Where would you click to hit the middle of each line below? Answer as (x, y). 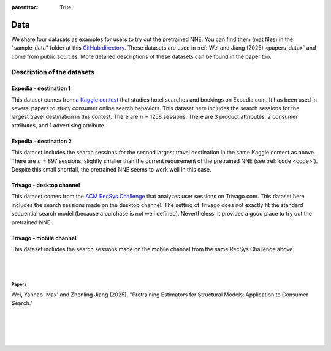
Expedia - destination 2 (41, 141)
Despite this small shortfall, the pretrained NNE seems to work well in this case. (111, 169)
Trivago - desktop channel (46, 185)
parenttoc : (25, 7)
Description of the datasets (53, 72)
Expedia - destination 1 (41, 88)
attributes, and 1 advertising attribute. (59, 125)
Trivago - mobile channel (44, 238)
